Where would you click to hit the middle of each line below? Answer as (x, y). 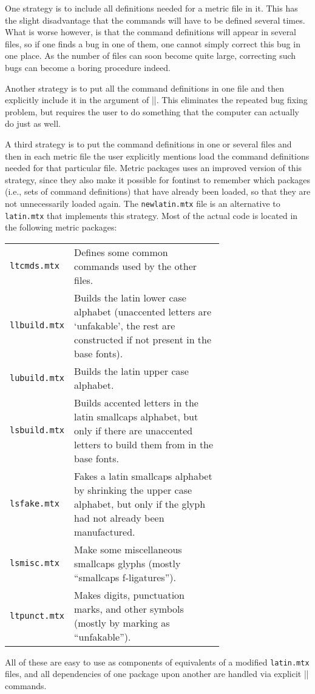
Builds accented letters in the (136, 402)
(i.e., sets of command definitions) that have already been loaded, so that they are (158, 191)
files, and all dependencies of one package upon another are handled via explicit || (157, 674)
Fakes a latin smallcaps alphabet (143, 476)
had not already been (119, 517)
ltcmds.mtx (35, 266)
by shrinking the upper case (133, 490)
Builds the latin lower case (130, 297)
